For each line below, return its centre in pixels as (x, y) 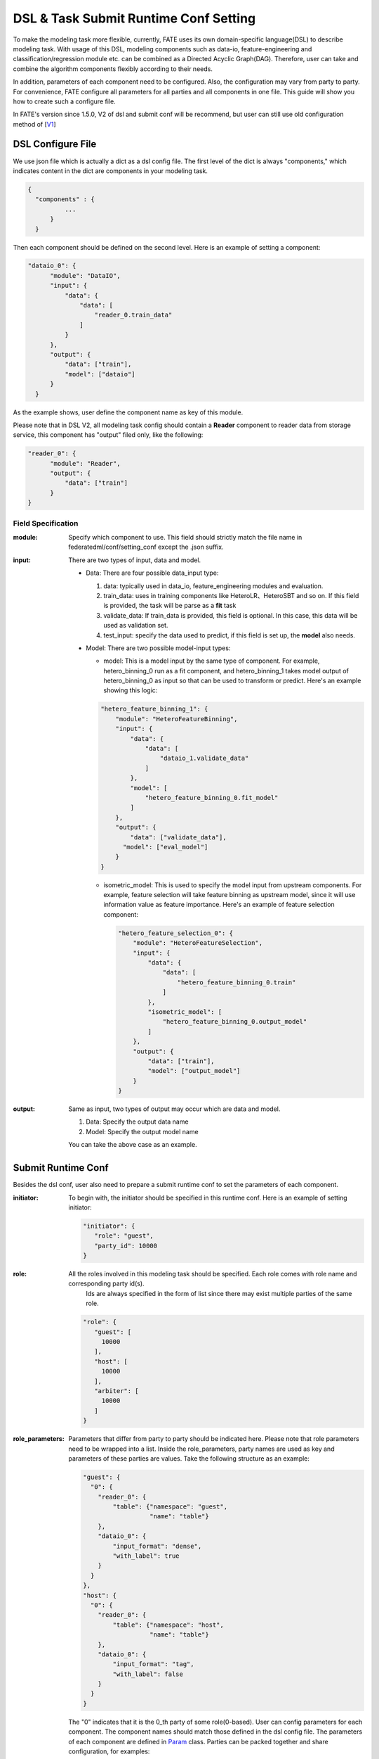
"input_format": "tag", (153, 1664)
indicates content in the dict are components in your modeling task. (111, 171)
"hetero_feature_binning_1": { (154, 709)
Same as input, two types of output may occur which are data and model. (174, 1109)
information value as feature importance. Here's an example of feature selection (219, 905)
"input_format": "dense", (157, 1546)
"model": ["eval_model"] (166, 847)
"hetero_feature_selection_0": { (175, 933)
